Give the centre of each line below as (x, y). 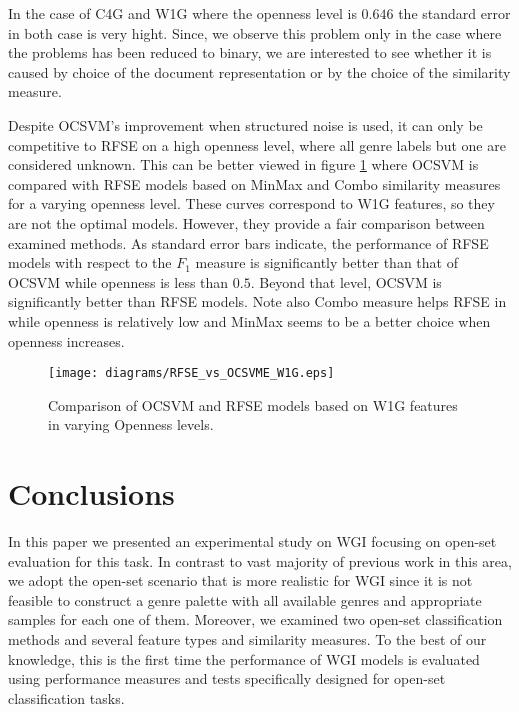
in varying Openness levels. (131, 424)
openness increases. (66, 340)
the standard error (454, 13)
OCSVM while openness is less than (118, 281)
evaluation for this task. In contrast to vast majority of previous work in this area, (260, 560)
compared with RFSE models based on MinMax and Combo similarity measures (254, 183)
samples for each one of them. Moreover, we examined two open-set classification (255, 619)
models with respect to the (90, 262)
